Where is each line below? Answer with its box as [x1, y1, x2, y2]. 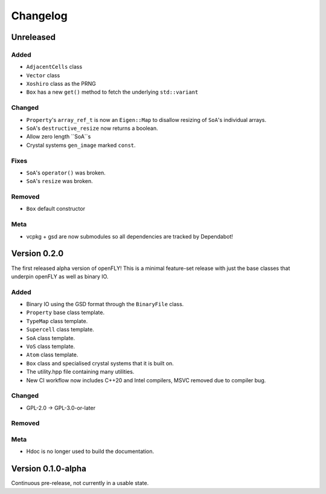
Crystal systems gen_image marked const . [26, 141, 136, 149]
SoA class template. [26, 334, 75, 341]
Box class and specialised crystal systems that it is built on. [26, 359, 174, 367]
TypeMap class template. [26, 317, 88, 324]
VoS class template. [26, 343, 75, 350]
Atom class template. [26, 351, 78, 359]
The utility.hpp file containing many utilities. [26, 368, 135, 376]
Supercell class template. [26, 326, 95, 333]
